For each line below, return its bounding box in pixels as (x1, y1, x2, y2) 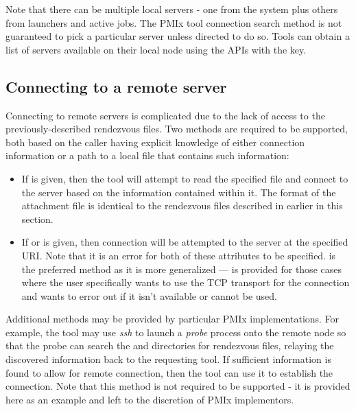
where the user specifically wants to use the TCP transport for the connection (21, 275, 350, 290)
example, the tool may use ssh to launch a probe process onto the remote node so (5, 325, 346, 339)
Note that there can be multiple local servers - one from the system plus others (5, 2, 338, 16)
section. (21, 211, 54, 226)
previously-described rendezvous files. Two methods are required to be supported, (5, 121, 348, 136)
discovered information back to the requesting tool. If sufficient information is (5, 352, 331, 366)
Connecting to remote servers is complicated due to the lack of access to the (5, 108, 325, 122)
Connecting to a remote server (5, 75, 227, 97)
